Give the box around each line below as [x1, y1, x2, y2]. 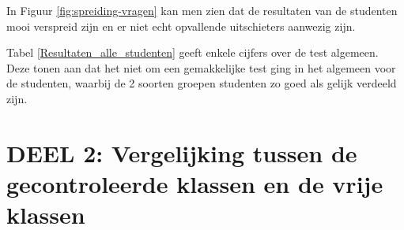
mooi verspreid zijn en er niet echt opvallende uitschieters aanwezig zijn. [6, 17, 356, 34]
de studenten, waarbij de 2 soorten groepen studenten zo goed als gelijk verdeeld [6, 75, 397, 91]
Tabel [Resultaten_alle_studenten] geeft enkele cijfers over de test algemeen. [6, 44, 379, 61]
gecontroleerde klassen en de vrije [6, 167, 383, 199]
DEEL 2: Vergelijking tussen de [6, 136, 357, 169]
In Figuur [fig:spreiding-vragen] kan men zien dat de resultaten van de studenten [6, 2, 398, 18]
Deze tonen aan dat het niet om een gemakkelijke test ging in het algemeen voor [6, 59, 396, 76]
